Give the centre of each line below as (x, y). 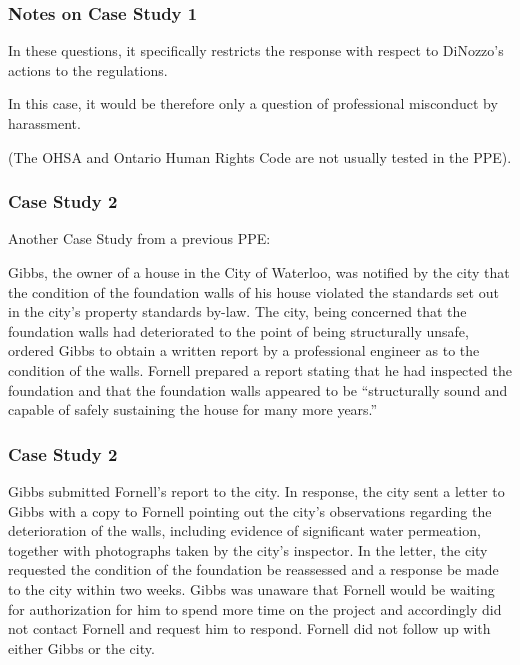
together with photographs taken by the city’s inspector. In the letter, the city (248, 549)
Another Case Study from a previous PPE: (139, 238)
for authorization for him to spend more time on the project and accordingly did (255, 608)
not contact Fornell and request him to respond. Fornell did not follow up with (249, 628)
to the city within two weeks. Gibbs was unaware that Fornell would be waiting (251, 588)
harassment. (44, 123)
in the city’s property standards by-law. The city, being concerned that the (237, 311)
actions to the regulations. (88, 69)
